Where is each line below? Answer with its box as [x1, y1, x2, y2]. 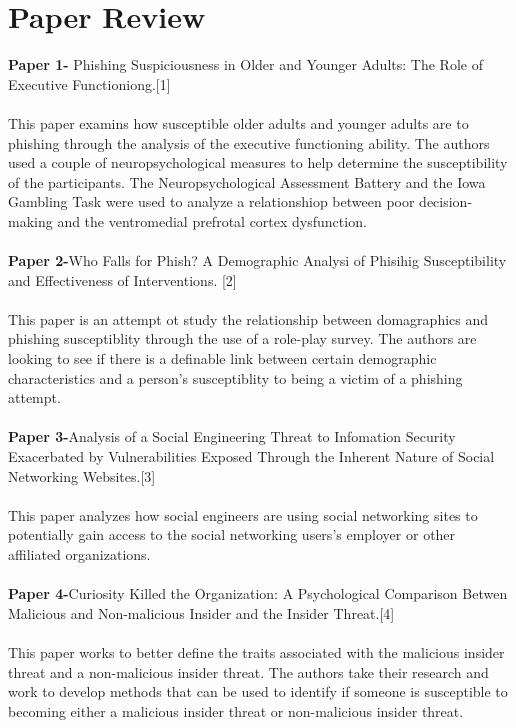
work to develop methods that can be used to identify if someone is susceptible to [8, 681, 508, 702]
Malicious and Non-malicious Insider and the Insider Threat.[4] [8, 602, 395, 623]
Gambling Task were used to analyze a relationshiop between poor [8, 191, 415, 212]
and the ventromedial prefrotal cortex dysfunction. [57, 210, 367, 231]
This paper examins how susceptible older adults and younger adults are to [8, 112, 469, 133]
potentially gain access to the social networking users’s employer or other [8, 524, 456, 545]
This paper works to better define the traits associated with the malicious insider [8, 641, 505, 662]
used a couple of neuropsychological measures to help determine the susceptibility [8, 152, 508, 173]
